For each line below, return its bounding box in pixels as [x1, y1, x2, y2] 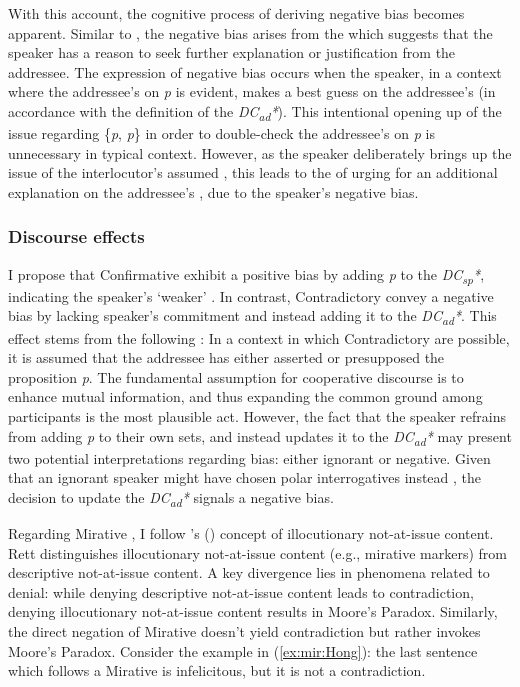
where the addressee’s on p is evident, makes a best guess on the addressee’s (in [8, 81, 496, 102]
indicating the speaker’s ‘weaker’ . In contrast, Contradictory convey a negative [8, 285, 494, 306]
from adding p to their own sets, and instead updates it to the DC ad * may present [8, 425, 512, 449]
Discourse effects [8, 224, 145, 249]
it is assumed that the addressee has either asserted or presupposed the [8, 347, 445, 368]
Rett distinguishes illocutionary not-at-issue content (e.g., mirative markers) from [8, 542, 508, 563]
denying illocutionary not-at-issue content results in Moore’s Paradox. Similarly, [8, 601, 498, 622]
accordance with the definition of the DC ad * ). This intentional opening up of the [8, 100, 502, 124]
